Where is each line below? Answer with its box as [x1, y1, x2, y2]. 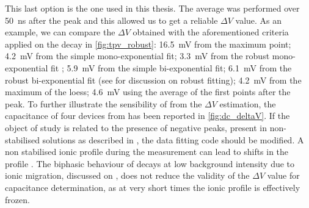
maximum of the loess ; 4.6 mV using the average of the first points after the [5, 85, 291, 98]
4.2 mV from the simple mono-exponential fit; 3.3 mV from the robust [5, 49, 270, 62]
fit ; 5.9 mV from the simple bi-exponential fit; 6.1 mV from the [51, 61, 292, 74]
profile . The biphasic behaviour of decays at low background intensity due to [5, 157, 295, 170]
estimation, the [219, 97, 276, 110]
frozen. [5, 193, 30, 206]
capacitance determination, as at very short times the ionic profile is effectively [5, 181, 300, 193]
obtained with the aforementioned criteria [133, 26, 289, 38]
